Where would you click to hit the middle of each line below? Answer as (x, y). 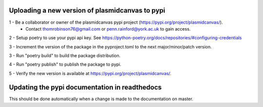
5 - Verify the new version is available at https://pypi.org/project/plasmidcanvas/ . (90, 73)
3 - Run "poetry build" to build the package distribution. (65, 56)
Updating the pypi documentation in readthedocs (85, 87)
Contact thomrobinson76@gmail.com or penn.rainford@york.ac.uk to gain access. (108, 29)
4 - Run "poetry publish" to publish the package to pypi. (65, 64)
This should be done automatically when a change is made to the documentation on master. (101, 99)
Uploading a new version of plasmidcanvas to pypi (87, 10)
